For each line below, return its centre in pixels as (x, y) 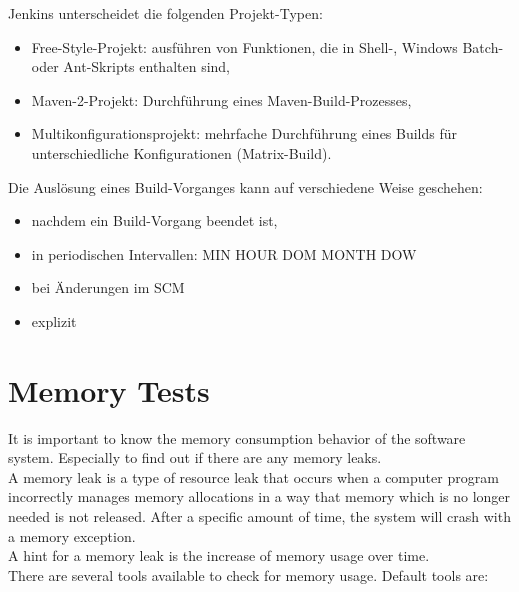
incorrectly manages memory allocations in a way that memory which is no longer (259, 496)
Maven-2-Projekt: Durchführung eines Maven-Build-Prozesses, (221, 99)
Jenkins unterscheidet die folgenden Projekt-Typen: (165, 13)
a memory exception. (72, 535)
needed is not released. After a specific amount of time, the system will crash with (259, 516)
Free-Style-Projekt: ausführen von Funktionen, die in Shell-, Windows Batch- (267, 46)
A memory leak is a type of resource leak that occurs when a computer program (253, 476)
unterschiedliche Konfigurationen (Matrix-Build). (181, 152)
